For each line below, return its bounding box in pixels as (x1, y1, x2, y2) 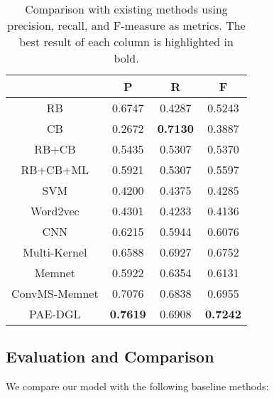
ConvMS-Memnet (11, 285, 99, 301)
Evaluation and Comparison (6, 345, 214, 367)
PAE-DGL (29, 306, 81, 322)
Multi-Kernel (23, 244, 87, 260)
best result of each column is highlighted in (19, 33, 234, 50)
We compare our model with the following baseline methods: (6, 379, 269, 394)
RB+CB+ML (21, 161, 89, 178)
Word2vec (31, 203, 80, 219)
